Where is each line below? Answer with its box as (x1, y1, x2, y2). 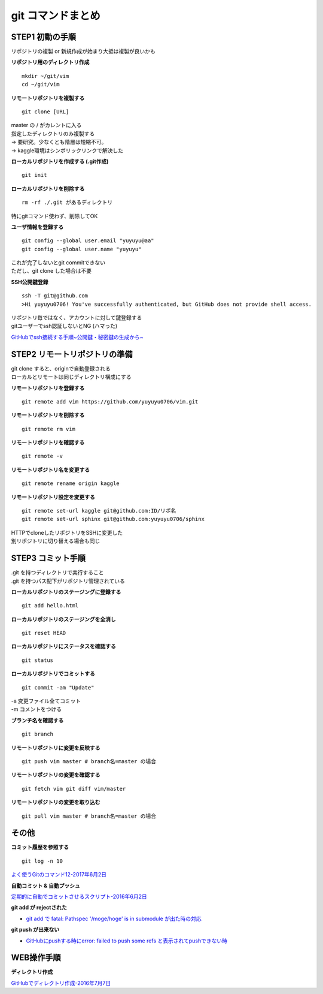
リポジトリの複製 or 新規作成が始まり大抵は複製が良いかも (11, 48, 156, 55)
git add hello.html (22, 603, 79, 609)
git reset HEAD (22, 629, 66, 637)
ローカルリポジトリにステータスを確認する (11, 643, 116, 650)
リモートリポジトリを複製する (11, 94, 85, 101)
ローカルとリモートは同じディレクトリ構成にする (11, 373, 132, 381)
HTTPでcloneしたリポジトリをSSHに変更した (11, 529, 123, 536)
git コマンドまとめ (11, 9, 101, 22)
